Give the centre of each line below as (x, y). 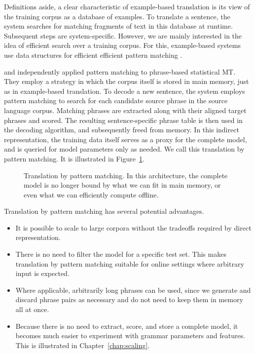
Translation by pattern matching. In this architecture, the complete (126, 175)
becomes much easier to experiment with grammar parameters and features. (130, 335)
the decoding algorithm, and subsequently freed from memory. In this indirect (122, 130)
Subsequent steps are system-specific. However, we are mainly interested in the (123, 35)
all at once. (32, 309)
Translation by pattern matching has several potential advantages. (104, 211)
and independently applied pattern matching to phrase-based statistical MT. (120, 71)
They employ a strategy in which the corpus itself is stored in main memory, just (127, 81)
